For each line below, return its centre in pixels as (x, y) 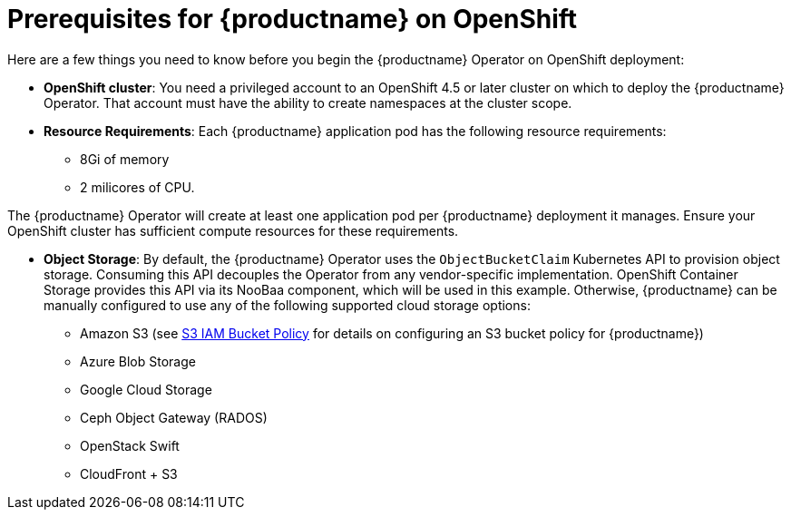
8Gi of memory (125, 159)
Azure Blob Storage (138, 361)
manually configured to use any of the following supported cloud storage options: (287, 305)
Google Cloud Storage (146, 389)
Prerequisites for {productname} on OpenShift (293, 19)
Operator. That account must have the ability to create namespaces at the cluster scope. (308, 102)
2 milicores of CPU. (137, 187)
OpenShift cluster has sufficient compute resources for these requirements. (233, 230)
